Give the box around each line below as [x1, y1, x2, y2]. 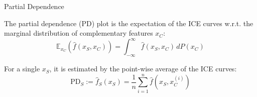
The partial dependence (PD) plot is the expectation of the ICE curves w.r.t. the [4, 18, 253, 28]
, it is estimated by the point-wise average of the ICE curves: [49, 63, 237, 74]
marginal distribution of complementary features [4, 28, 153, 38]
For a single [4, 63, 40, 74]
